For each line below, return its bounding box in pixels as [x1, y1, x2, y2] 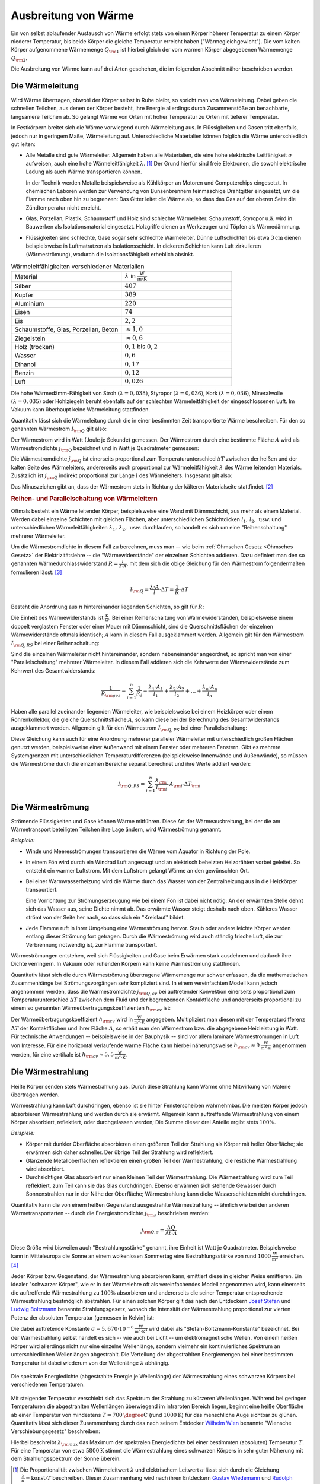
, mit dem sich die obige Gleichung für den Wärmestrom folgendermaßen [126, 560, 305, 567]
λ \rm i [155, 776, 168, 785]
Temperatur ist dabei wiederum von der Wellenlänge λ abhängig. [11, 1359, 170, 1366]
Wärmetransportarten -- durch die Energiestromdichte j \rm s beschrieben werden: [11, 1210, 210, 1218]
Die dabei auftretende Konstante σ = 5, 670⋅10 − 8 [11, 1324, 134, 1332]
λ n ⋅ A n [202, 683, 218, 692]
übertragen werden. [11, 1091, 60, 1098]
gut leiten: [11, 140, 36, 148]
